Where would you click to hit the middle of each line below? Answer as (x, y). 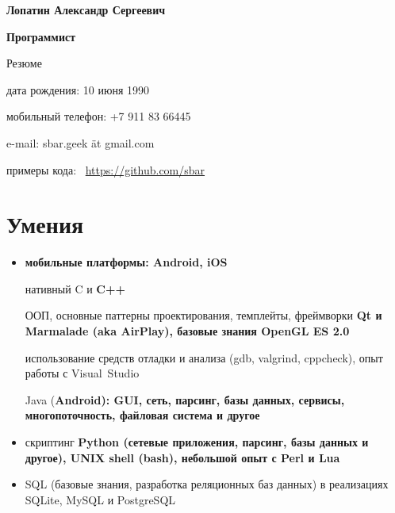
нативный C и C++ (75, 288)
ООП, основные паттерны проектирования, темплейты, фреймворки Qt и (203, 315)
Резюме (24, 63)
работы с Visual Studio (82, 373)
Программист (41, 36)
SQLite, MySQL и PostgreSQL (100, 499)
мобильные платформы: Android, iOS (126, 262)
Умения (45, 224)
